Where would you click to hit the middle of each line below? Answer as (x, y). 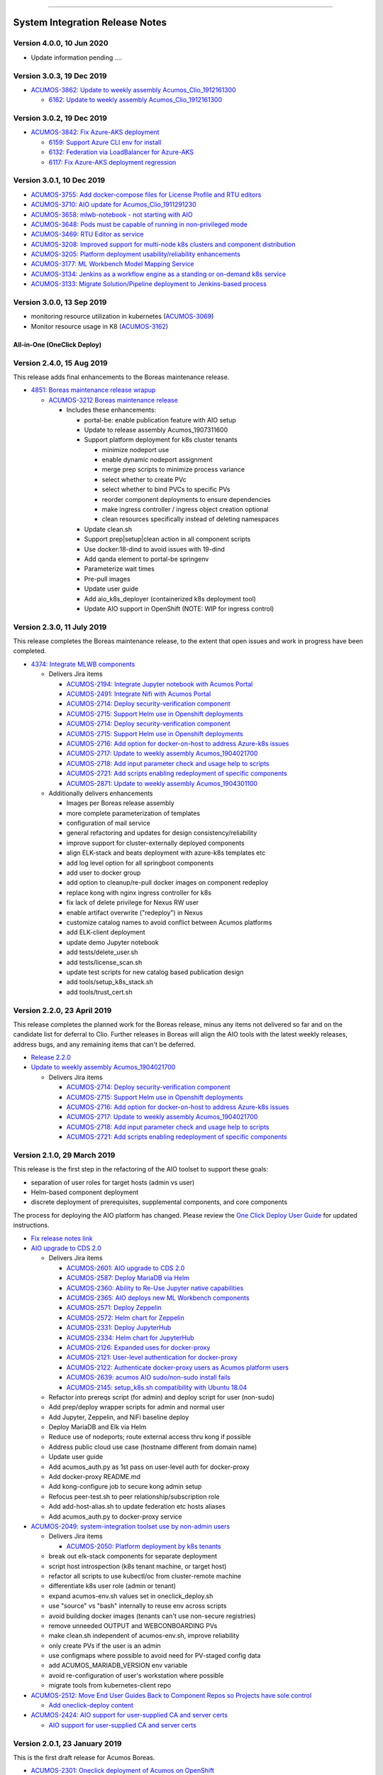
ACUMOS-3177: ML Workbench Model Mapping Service (112, 264)
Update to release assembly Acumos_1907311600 (156, 430)
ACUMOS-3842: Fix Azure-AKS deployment (95, 132)
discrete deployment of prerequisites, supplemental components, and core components (159, 1202)
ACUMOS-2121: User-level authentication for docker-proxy (152, 1358)
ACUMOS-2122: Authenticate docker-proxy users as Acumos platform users (177, 1367)
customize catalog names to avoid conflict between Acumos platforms (169, 922)
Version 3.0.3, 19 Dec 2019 (60, 76)
